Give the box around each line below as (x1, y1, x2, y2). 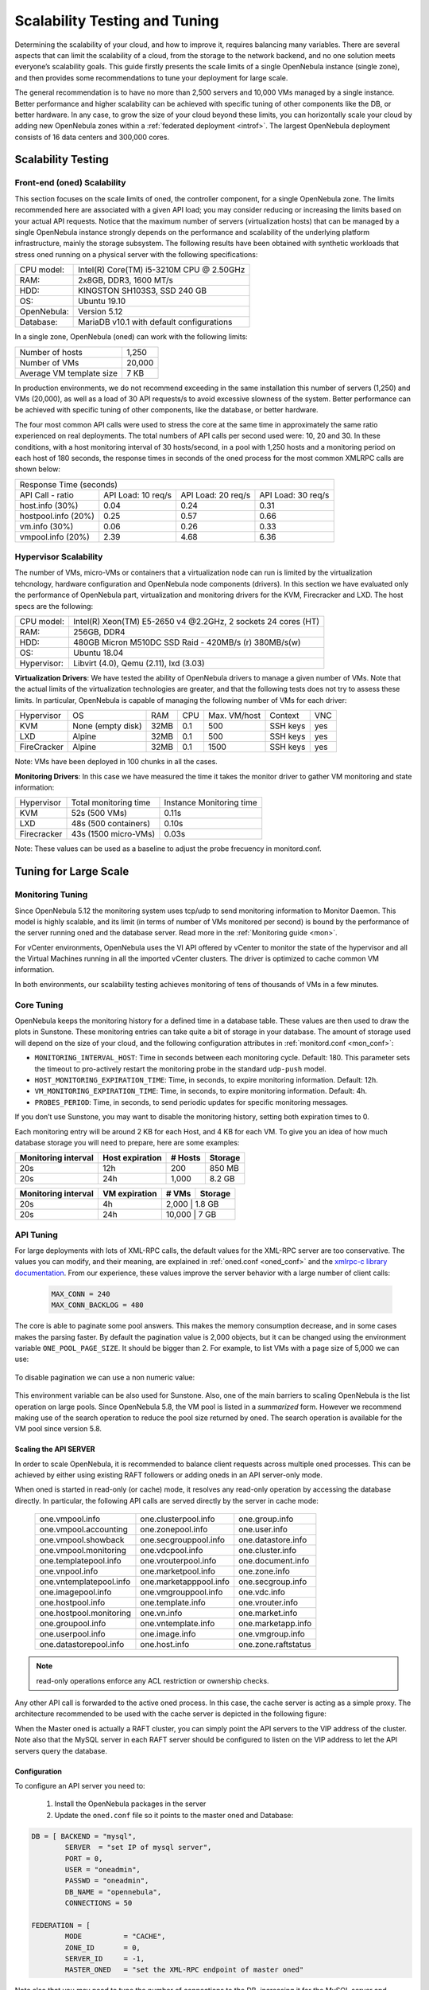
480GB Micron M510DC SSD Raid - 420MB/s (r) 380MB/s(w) (72, 637, 301, 648)
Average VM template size (19, 367, 118, 378)
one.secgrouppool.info (140, 1535, 226, 1546)
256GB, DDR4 (72, 626, 126, 637)
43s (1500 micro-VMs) (71, 829, 156, 840)
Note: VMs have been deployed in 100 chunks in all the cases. (14, 757, 218, 767)
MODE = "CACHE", (64, 1932, 166, 1941)
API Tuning (14, 1229, 59, 1240)
